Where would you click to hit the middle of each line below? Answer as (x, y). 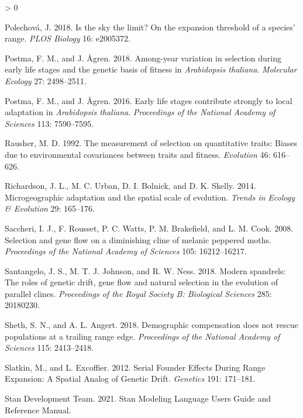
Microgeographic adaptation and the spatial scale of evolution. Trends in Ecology (150, 197)
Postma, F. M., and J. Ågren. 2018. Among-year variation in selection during (143, 58)
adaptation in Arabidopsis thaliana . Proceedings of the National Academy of (140, 112)
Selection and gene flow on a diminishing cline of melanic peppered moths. (138, 239)
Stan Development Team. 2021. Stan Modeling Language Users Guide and (138, 398)
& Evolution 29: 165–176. (50, 208)
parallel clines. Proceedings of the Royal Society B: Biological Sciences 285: (138, 293)
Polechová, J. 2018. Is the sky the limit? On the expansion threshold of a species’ (150, 27)
